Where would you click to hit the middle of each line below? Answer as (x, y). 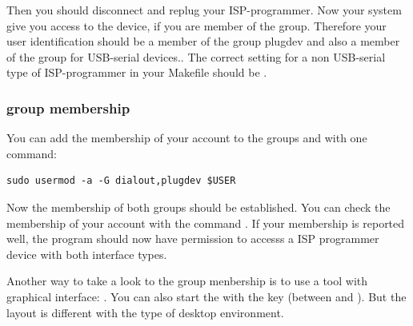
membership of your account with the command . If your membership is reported (206, 223)
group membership (68, 107)
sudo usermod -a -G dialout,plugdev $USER (121, 181)
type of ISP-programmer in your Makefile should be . (137, 72)
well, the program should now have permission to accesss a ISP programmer (193, 239)
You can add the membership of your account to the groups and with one (187, 138)
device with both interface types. (87, 254)
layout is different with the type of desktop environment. (145, 312)
